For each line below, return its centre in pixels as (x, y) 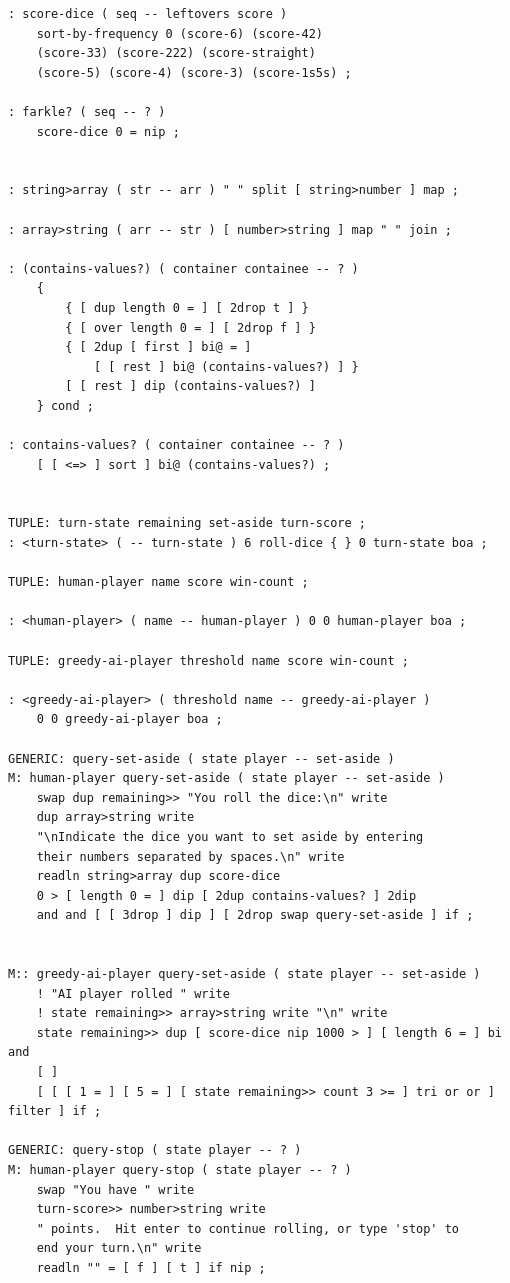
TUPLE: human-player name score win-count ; (158, 582)
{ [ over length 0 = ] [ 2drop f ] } (190, 327)
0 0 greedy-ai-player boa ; (129, 719)
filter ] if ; (55, 1111)
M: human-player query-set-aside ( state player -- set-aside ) (226, 778)
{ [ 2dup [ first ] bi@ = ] (158, 347)
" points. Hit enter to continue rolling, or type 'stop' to (248, 1228)
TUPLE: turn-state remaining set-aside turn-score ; (187, 523)
